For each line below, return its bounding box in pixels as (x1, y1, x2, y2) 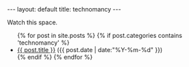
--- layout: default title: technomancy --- (7, 5, 121, 13)
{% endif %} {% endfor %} (16, 53, 93, 61)
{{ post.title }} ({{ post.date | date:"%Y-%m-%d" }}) (16, 46, 163, 53)
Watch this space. (7, 18, 58, 26)
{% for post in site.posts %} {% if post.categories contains (16, 32, 183, 39)
